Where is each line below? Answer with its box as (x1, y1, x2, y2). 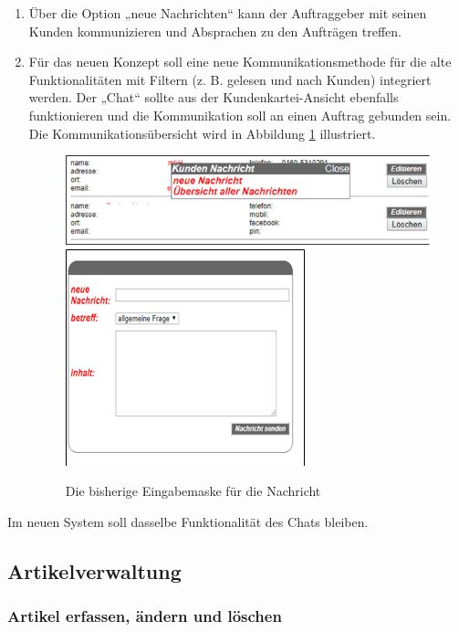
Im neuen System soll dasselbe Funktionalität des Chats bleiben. (7, 511, 369, 531)
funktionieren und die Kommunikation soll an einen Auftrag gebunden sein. (28, 105, 452, 124)
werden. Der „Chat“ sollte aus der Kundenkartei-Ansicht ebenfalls (28, 88, 399, 107)
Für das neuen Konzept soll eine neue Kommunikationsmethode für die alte (28, 52, 452, 71)
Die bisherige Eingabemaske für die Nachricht (65, 481, 321, 500)
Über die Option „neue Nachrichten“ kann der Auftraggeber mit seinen (28, 4, 427, 22)
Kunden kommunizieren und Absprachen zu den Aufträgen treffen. (28, 21, 402, 40)
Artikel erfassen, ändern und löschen (7, 605, 282, 627)
